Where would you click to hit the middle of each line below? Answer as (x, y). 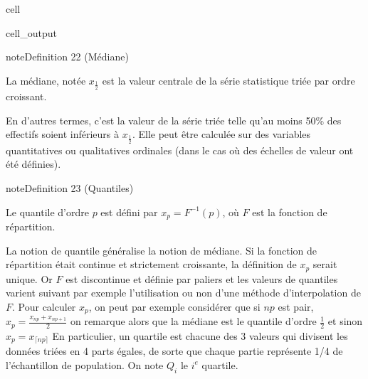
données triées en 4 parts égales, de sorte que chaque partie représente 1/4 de (174, 351)
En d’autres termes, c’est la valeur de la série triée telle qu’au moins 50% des (174, 120)
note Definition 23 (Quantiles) (70, 188)
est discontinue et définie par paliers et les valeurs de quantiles (202, 278)
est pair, (296, 306)
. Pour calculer (44, 306)
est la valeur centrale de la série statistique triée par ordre (228, 80)
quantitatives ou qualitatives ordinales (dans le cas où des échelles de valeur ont (180, 150)
